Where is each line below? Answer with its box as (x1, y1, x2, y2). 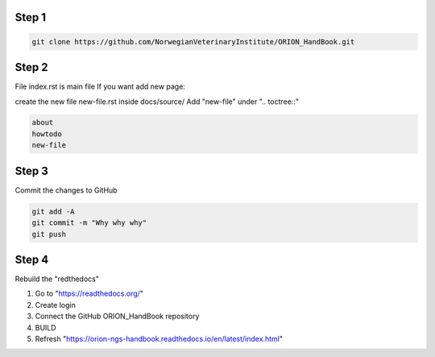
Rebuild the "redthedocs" (14, 274, 100, 284)
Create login (35, 300, 77, 309)
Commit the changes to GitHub (14, 185, 118, 195)
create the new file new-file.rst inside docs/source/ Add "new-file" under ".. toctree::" (14, 97, 300, 106)
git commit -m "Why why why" (31, 218, 147, 227)
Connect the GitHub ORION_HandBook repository (35, 311, 200, 322)
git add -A (31, 206, 75, 216)
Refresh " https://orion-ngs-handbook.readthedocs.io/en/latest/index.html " (35, 334, 284, 343)
